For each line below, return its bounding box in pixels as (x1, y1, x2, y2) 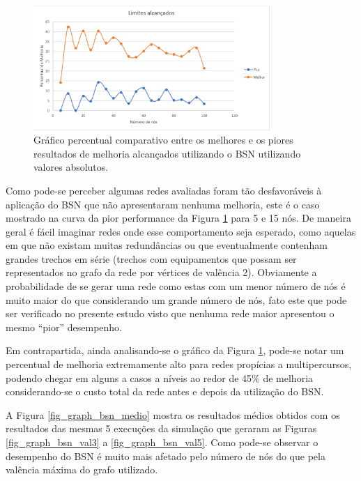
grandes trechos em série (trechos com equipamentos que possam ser (6, 251, 297, 266)
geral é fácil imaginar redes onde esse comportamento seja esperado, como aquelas (6, 224, 356, 238)
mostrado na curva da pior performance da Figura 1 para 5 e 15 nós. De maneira (6, 211, 351, 225)
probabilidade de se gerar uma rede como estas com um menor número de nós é (6, 279, 346, 293)
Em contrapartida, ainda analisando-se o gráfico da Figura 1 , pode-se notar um (6, 343, 344, 358)
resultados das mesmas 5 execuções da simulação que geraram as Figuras (6, 421, 317, 436)
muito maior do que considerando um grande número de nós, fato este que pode (6, 292, 347, 307)
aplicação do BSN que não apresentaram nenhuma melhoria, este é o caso (6, 197, 320, 211)
